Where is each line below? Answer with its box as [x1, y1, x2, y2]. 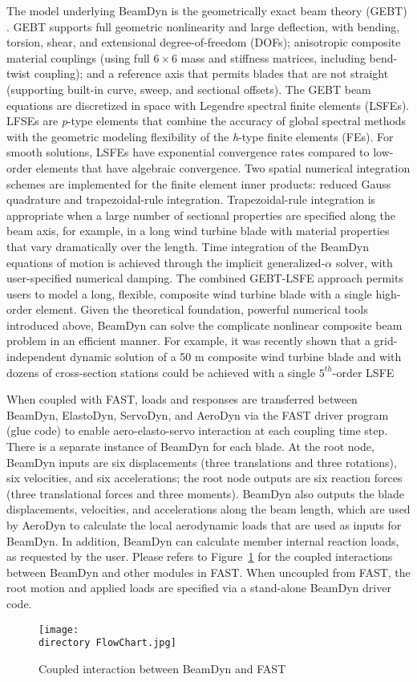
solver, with [335, 254, 393, 270]
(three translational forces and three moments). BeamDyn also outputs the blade [6, 485, 404, 501]
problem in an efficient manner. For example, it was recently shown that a [6, 332, 370, 349]
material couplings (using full [6, 49, 150, 66]
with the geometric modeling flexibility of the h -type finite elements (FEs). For [6, 128, 394, 144]
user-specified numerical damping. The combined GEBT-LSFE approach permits [6, 270, 403, 286]
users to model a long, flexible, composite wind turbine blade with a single [6, 285, 372, 302]
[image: [38, 623, 79, 635]
